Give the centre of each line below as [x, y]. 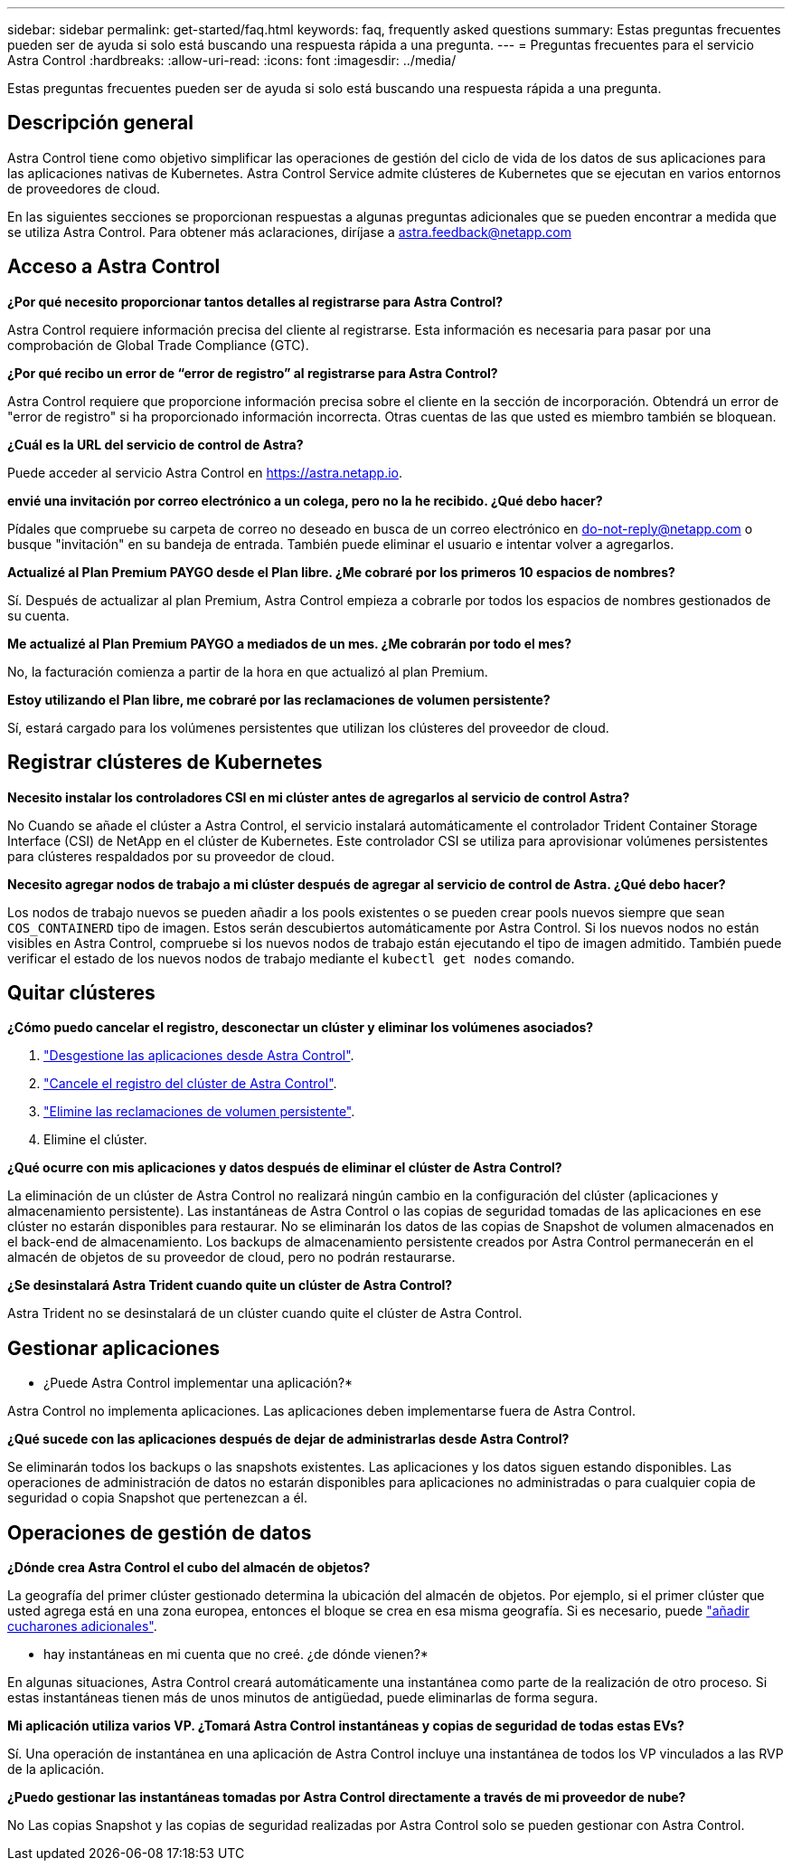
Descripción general [100, 123]
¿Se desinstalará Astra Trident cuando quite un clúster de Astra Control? [230, 1285]
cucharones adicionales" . [82, 1626]
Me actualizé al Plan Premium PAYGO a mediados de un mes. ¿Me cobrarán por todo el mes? [290, 643]
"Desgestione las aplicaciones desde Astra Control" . [199, 1056]
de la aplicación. [56, 1769]
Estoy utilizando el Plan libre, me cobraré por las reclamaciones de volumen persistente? [279, 699]
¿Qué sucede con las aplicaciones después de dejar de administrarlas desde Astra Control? [288, 1439]
